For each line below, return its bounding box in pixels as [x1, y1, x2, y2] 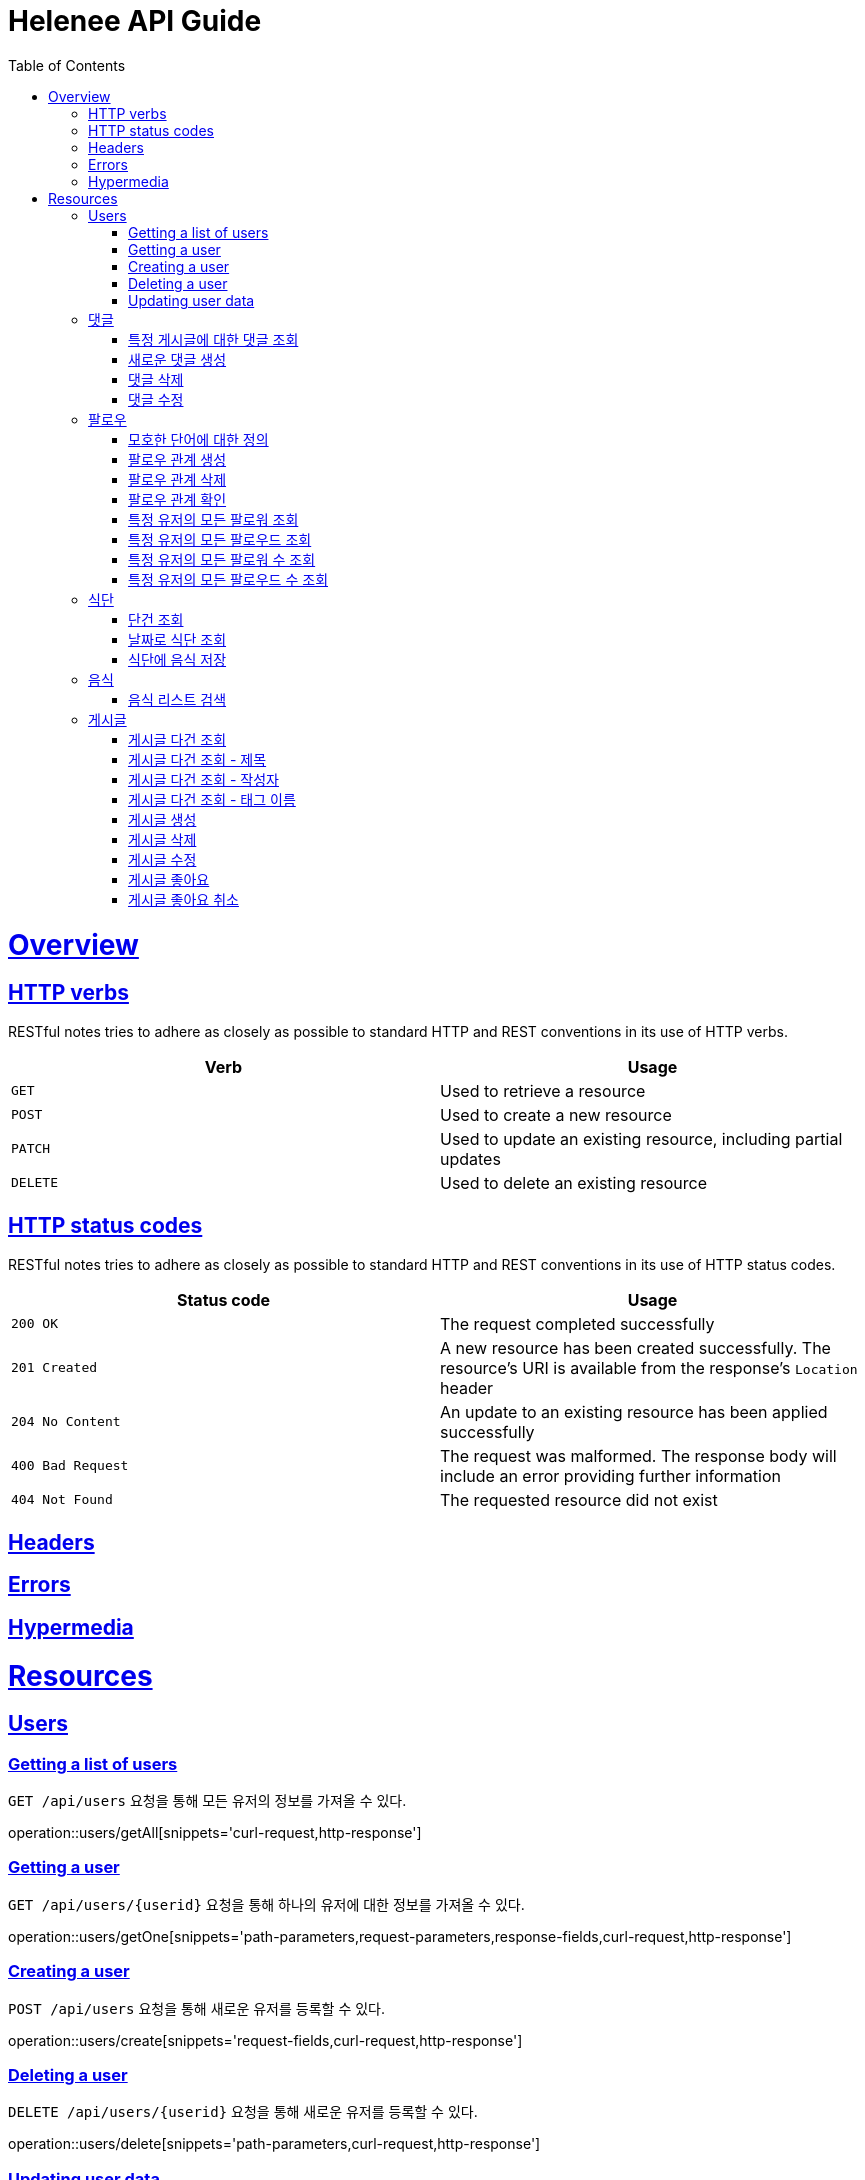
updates [440, 1148, 501, 1169]
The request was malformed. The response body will [440, 1445, 837, 1466]
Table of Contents [8, 56, 126, 74]
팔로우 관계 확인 [128, 490, 227, 508]
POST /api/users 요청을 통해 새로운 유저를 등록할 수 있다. [8, 1999, 385, 2017]
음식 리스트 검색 [128, 690, 227, 708]
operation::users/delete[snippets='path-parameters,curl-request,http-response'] [8, 2135, 541, 2153]
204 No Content [11, 1414, 121, 1430]
